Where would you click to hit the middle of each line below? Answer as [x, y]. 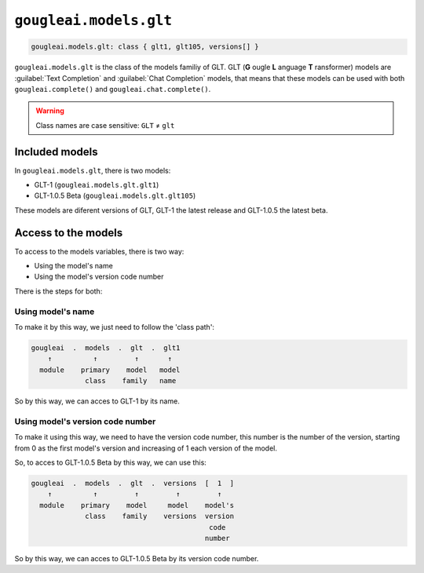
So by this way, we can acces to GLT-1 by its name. [97, 401]
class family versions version [160, 516]
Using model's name [55, 312]
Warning [50, 111]
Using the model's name [73, 266]
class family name [131, 381]
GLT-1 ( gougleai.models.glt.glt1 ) [97, 184]
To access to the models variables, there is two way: [99, 251]
